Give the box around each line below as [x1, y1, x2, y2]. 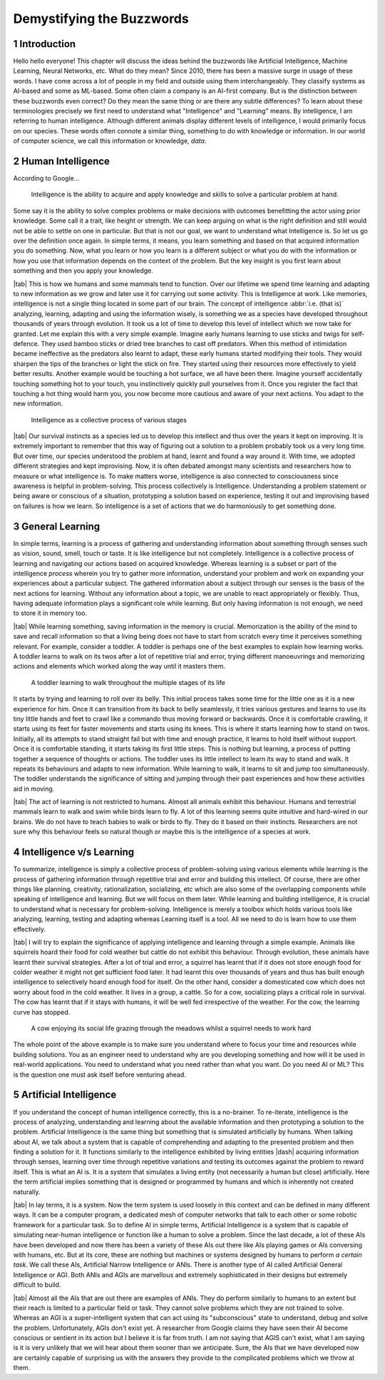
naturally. [13, 1187, 41, 1196]
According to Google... [13, 174, 80, 183]
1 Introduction [13, 38, 76, 50]
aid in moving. [13, 784, 55, 793]
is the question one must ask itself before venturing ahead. [13, 1070, 187, 1079]
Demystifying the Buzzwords [13, 11, 189, 26]
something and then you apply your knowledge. [13, 266, 153, 275]
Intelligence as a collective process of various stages [31, 415, 187, 424]
